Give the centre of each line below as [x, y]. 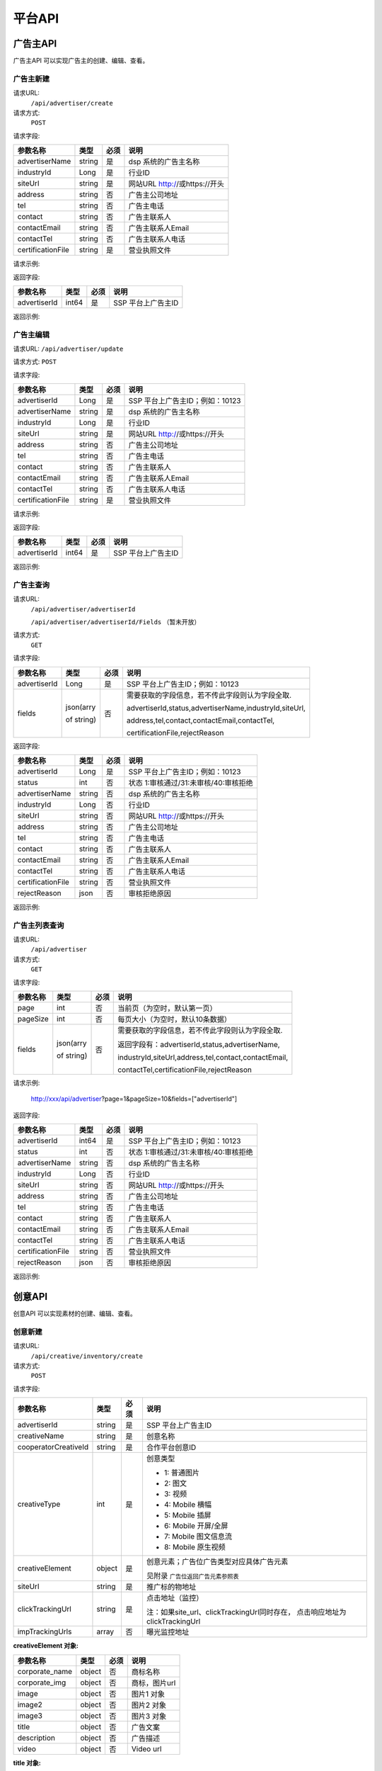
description [36, 1738]
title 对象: [27, 1762]
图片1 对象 [148, 1694]
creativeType [39, 1504]
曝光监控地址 [168, 1632]
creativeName [41, 1436]
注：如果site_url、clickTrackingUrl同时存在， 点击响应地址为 [246, 1612]
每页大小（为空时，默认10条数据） [174, 1019]
